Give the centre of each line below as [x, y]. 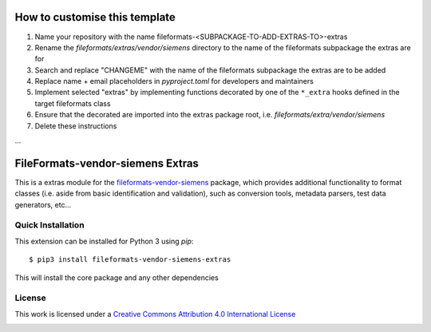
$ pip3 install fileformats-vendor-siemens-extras [130, 260]
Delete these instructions [76, 126]
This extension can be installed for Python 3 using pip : [104, 241]
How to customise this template [95, 17]
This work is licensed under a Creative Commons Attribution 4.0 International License [155, 314]
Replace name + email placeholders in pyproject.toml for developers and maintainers [174, 81]
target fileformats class [73, 103]
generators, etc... [43, 204]
